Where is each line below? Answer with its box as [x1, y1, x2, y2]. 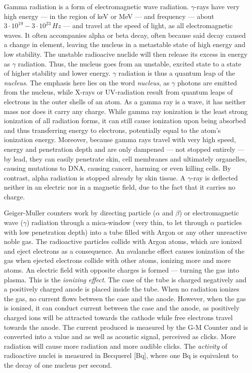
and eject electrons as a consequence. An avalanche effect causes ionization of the [4, 245, 245, 256]
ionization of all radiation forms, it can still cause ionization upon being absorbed [4, 115, 246, 126]
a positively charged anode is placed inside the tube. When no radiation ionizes [4, 284, 239, 294]
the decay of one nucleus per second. [4, 359, 112, 370]
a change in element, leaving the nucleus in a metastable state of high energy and [4, 39, 246, 49]
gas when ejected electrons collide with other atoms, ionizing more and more [4, 255, 231, 265]
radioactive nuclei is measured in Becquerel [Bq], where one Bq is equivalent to [4, 350, 238, 360]
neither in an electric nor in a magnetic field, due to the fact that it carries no [4, 182, 236, 192]
